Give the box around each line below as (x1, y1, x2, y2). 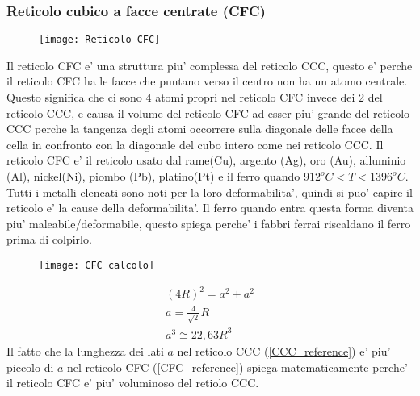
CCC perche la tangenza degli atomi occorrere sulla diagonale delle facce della (6, 120, 393, 137)
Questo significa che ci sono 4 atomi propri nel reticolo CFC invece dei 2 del (6, 89, 383, 106)
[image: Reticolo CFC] (39, 34, 161, 46)
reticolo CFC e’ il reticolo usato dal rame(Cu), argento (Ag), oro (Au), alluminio (6, 152, 406, 169)
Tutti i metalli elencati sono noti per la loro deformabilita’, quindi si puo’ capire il (6, 183, 413, 200)
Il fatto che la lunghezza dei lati (6, 342, 164, 359)
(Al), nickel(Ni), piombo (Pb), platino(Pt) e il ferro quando (6, 168, 300, 185)
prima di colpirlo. (6, 231, 92, 248)
